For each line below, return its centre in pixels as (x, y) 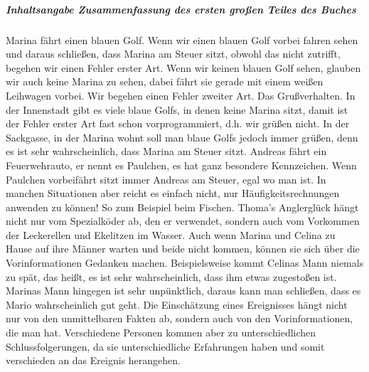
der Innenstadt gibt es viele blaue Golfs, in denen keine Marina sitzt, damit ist (177, 109)
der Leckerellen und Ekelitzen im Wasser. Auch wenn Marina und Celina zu (171, 234)
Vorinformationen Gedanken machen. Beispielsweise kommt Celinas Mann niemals (185, 263)
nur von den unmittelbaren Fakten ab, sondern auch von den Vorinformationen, (180, 318)
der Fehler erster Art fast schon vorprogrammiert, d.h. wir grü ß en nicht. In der (178, 123)
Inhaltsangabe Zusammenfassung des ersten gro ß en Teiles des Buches (181, 9)
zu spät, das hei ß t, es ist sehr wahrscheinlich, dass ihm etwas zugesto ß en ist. (171, 276)
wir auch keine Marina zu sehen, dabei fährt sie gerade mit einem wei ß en (165, 81)
